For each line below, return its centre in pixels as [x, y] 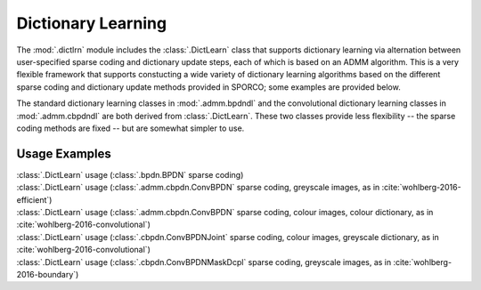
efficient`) [34, 199]
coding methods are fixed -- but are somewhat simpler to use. [130, 128]
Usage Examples [64, 153]
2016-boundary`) [48, 274]
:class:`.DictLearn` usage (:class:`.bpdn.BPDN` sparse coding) [130, 174]
